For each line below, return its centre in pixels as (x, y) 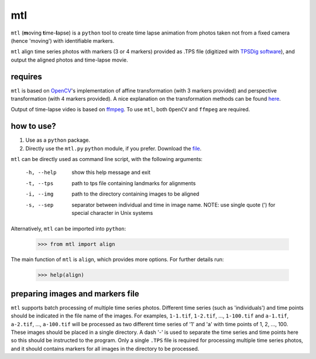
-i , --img (39, 194)
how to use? (33, 126)
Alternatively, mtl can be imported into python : (68, 229)
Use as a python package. (58, 140)
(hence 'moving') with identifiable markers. (63, 40)
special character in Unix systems (112, 213)
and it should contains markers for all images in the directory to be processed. (105, 348)
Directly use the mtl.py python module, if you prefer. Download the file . (114, 148)
